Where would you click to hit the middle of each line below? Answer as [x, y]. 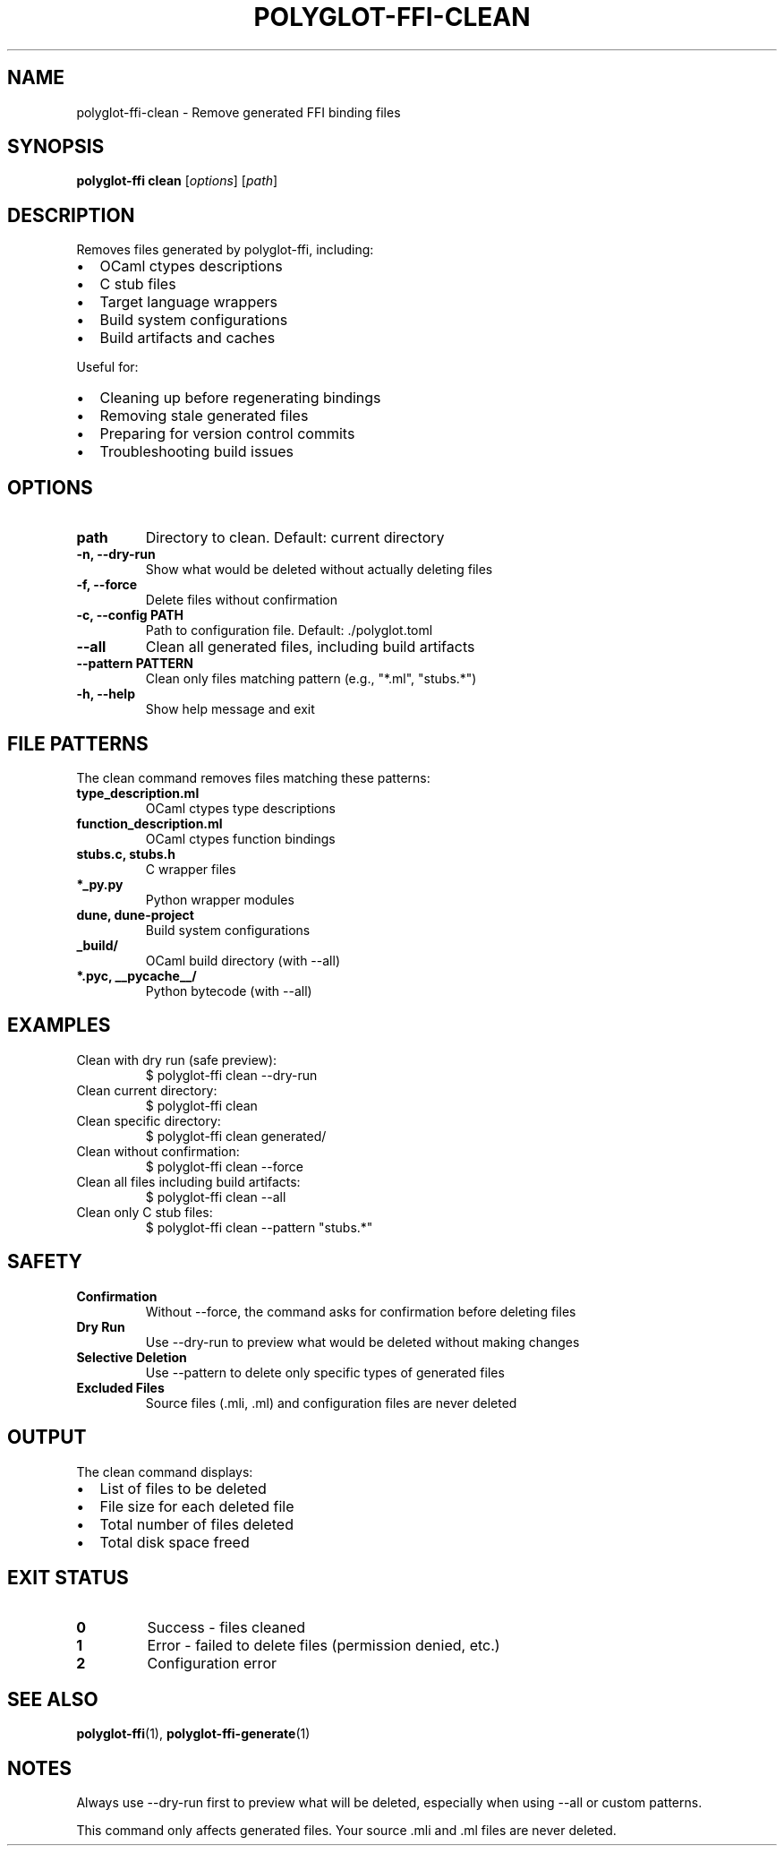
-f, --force [107, 585]
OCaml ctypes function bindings [240, 838]
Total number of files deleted [196, 1524]
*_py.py [100, 884]
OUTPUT [47, 1437]
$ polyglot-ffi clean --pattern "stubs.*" [259, 1227]
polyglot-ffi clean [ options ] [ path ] [177, 181]
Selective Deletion [132, 1357]
